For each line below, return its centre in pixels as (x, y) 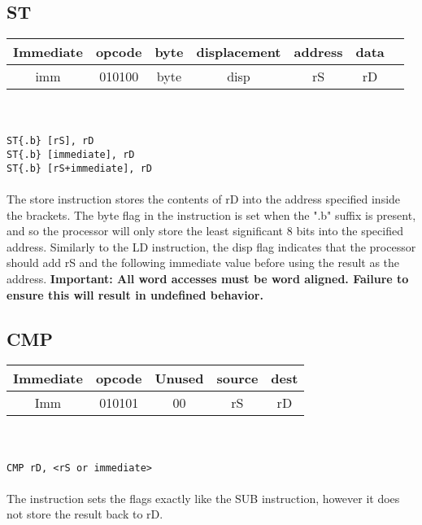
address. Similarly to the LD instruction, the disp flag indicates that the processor (211, 246)
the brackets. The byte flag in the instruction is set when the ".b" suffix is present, (211, 214)
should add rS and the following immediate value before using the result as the (203, 262)
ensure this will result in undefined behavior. (135, 294)
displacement (239, 52)
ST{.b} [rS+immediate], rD (79, 168)
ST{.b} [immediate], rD (71, 155)
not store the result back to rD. (85, 514)
